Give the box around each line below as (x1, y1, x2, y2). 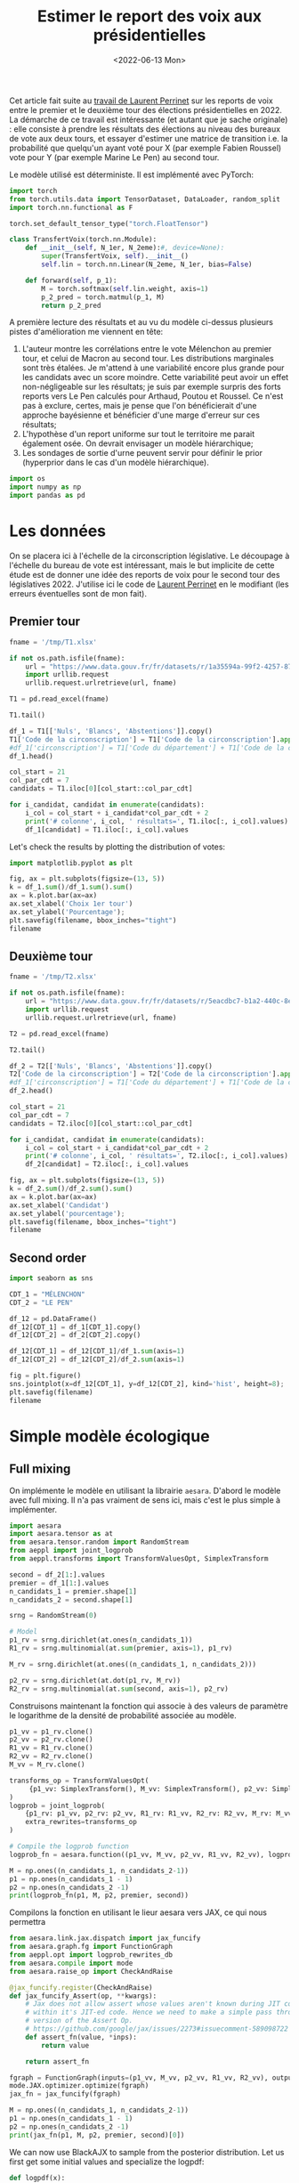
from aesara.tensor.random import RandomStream (9, 1538, 190, 1546)
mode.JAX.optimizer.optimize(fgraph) (9, 2082, 149, 2090)
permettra (9, 1917, 46, 1927)
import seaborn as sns (9, 1274, 93, 1283)
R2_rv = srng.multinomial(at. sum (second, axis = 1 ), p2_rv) (9, 1684, 229, 1693)
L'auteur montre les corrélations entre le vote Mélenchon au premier (21, 344, 272, 354)
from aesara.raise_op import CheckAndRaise (9, 1967, 174, 1976)
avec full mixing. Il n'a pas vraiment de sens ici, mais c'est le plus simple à (9, 1494, 281, 1505)
